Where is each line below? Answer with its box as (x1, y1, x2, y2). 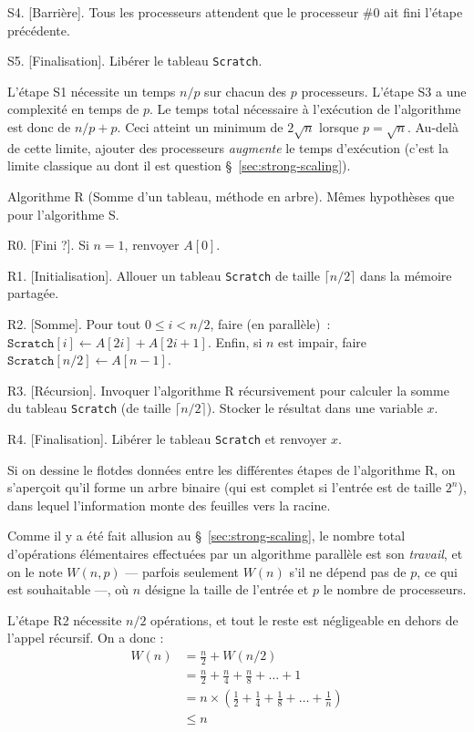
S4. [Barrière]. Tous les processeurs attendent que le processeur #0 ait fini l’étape (7, 3, 463, 21)
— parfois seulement (125, 562, 239, 581)
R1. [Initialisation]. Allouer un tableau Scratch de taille (7, 265, 320, 284)
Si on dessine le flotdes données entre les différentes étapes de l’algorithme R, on (7, 459, 456, 479)
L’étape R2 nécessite (7, 610, 122, 629)
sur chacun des (204, 81, 287, 100)
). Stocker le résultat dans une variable (206, 398, 423, 418)
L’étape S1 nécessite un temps (7, 81, 176, 100)
